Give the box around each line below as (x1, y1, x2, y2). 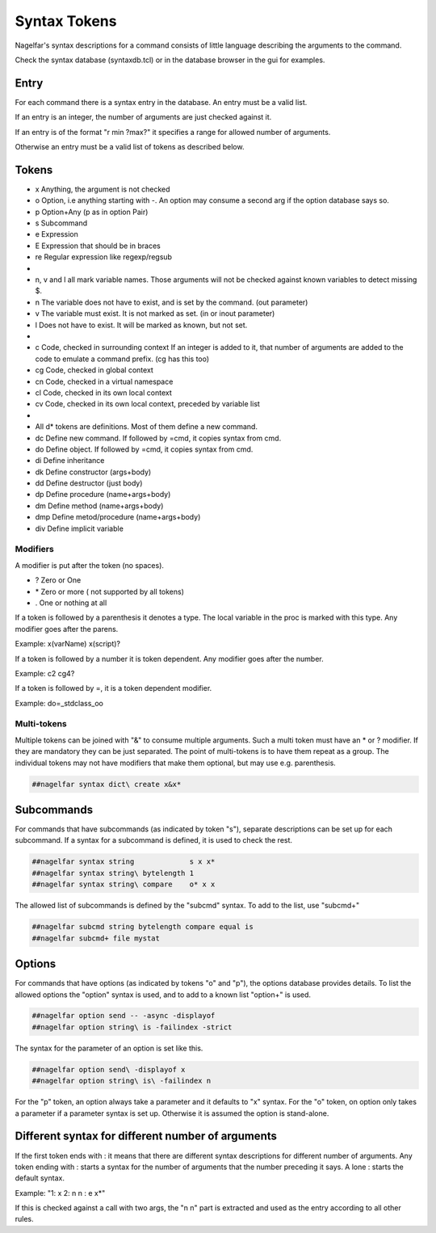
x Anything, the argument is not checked (35, 184, 170, 194)
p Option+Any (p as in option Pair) (35, 207, 149, 217)
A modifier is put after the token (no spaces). (15, 560, 165, 570)
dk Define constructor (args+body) (35, 467, 152, 477)
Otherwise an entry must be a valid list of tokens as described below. (15, 142, 245, 152)
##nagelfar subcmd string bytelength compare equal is (31, 922, 254, 932)
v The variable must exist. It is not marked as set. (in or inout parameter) (35, 309, 275, 318)
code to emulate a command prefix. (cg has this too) (35, 354, 210, 364)
